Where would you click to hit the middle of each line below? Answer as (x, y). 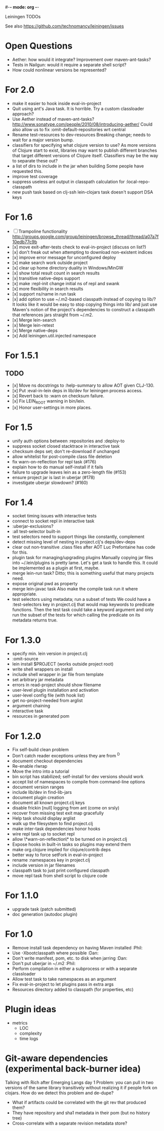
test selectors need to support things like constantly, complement (78, 537)
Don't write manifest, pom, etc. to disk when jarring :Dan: (70, 958)
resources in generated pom (41, 716)
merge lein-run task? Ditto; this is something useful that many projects (83, 573)
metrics (20, 1023)
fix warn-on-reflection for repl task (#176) (54, 461)
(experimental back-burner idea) (73, 1069)
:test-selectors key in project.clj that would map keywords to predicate (83, 605)
